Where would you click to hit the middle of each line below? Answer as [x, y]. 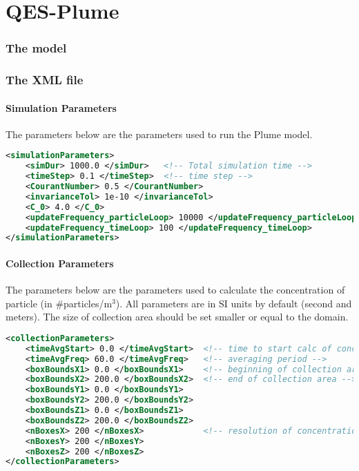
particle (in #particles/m [59, 303]
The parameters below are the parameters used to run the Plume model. [159, 134]
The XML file [45, 80]
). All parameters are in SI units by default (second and [234, 303]
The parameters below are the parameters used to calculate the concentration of [175, 290]
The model [36, 48]
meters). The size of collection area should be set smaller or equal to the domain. [177, 317]
